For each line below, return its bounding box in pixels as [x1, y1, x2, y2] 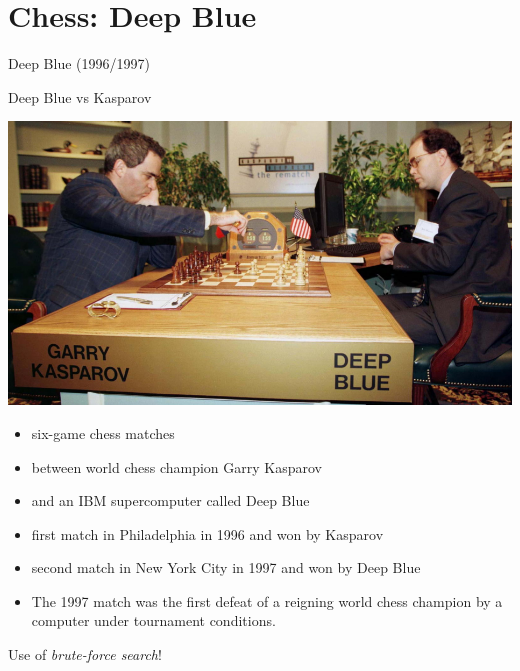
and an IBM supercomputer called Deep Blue [31, 490, 310, 511]
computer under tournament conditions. [31, 610, 276, 631]
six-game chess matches [31, 422, 175, 443]
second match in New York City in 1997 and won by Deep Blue [31, 557, 421, 578]
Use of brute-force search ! [8, 644, 162, 665]
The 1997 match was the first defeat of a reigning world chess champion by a [31, 590, 503, 611]
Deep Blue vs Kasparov [8, 86, 152, 107]
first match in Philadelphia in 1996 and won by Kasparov [31, 523, 384, 544]
